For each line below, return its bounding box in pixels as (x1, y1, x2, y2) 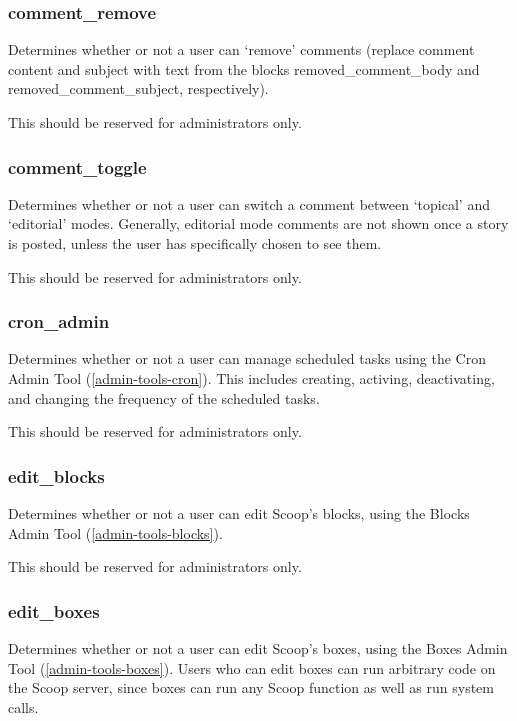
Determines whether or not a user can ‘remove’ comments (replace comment (8, 39, 475, 60)
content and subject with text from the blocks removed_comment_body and (8, 58, 480, 79)
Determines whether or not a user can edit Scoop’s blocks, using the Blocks (8, 503, 470, 523)
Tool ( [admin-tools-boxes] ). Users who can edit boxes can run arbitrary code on (8, 657, 496, 678)
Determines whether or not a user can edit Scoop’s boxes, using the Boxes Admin (8, 638, 508, 658)
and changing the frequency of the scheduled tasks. (8, 387, 320, 408)
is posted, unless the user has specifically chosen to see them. (8, 233, 382, 253)
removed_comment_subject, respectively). (8, 78, 269, 99)
